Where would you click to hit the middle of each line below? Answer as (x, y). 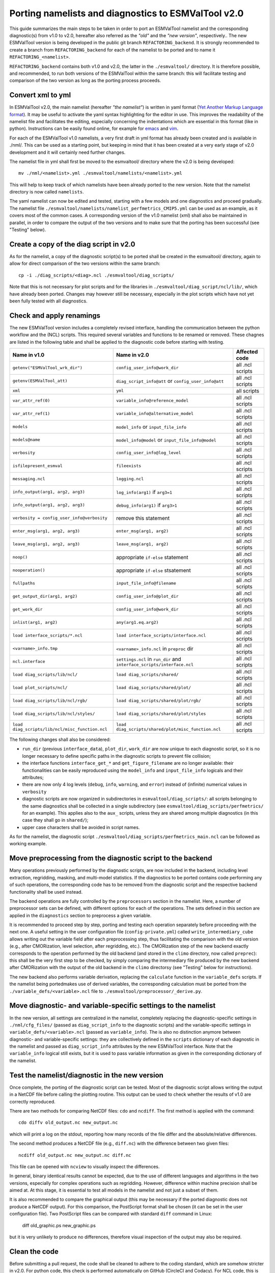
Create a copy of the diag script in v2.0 (72, 244)
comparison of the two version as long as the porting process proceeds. (85, 80)
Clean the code (34, 1251)
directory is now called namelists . (47, 192)
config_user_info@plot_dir (147, 597)
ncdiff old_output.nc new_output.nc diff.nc (75, 1155)
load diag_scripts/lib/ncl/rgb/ (50, 701)
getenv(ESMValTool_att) (40, 381)
